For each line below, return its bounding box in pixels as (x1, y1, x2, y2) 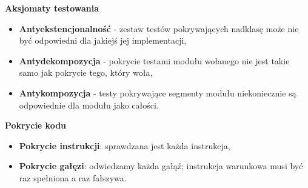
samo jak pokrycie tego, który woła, (19, 66, 153, 79)
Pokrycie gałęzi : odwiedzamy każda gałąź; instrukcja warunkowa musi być (19, 159, 303, 172)
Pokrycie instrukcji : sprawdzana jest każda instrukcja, (19, 139, 230, 152)
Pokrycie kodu (5, 119, 67, 132)
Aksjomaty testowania (5, 2, 99, 14)
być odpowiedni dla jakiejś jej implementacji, (19, 34, 187, 47)
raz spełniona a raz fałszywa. (19, 171, 127, 184)
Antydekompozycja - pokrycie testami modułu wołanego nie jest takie (19, 54, 290, 67)
